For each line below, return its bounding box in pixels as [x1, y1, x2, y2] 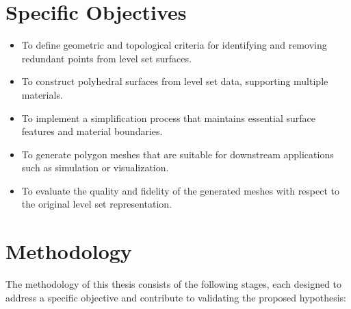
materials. [21, 87, 63, 101]
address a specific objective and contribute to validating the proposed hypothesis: [5, 290, 346, 304]
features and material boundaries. [21, 124, 163, 138]
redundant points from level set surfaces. [21, 51, 192, 65]
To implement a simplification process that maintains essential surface [21, 110, 315, 125]
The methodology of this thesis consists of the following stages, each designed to [5, 277, 342, 291]
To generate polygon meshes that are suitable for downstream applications [21, 147, 334, 161]
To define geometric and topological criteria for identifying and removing [21, 38, 327, 52]
